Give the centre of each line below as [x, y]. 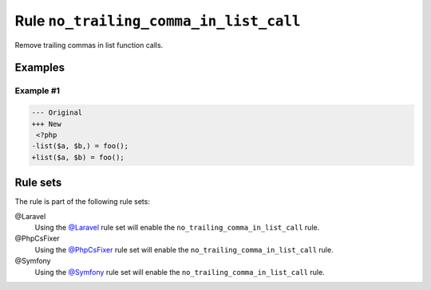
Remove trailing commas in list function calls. [89, 45]
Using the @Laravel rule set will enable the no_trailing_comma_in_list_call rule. [177, 227]
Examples [40, 68]
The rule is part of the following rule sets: [83, 202]
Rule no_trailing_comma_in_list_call [158, 21]
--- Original [57, 113]
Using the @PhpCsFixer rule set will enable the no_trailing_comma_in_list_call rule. [184, 249]
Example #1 [37, 91]
